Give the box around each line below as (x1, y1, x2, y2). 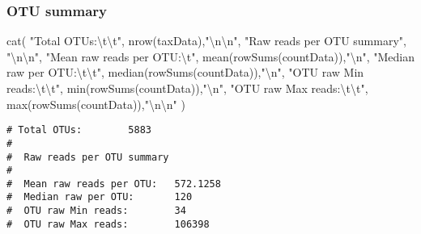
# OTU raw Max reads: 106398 (6, 218, 210, 230)
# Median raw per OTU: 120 (6, 191, 193, 203)
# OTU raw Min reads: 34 (6, 205, 186, 217)
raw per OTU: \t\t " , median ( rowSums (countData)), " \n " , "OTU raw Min (6, 64, 364, 81)
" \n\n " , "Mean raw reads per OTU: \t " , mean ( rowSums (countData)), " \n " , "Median (6, 48, 415, 65)
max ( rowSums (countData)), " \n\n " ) (6, 95, 185, 112)
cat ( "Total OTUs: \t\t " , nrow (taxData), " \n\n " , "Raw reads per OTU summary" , (6, 32, 406, 49)
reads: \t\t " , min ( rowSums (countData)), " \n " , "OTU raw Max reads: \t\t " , (6, 80, 368, 96)
